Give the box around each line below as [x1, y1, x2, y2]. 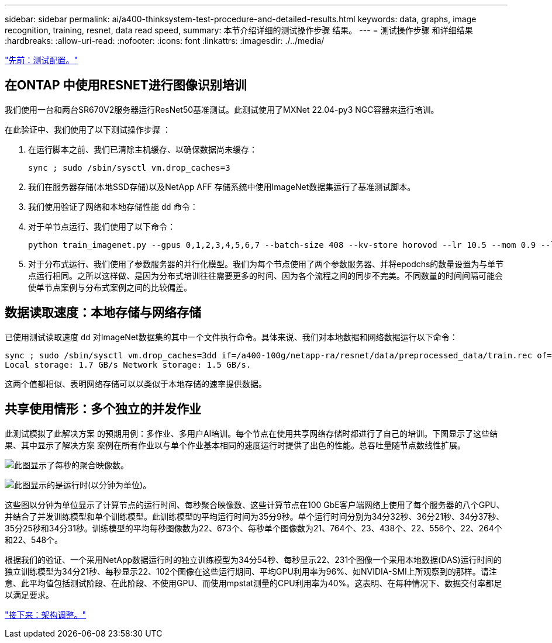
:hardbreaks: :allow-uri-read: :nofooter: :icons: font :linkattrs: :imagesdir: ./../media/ [5, 36, 325, 46]
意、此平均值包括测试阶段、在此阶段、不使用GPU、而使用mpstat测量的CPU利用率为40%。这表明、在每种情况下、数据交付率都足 [5, 578, 502, 588]
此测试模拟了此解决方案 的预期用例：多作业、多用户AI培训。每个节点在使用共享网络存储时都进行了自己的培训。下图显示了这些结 [5, 428, 498, 438]
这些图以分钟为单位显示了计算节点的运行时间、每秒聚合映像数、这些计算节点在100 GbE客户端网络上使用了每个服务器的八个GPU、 [5, 499, 505, 510]
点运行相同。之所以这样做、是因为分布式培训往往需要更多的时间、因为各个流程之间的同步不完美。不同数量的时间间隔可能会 [28, 270, 503, 281]
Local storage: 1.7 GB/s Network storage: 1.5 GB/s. [5, 359, 251, 369]
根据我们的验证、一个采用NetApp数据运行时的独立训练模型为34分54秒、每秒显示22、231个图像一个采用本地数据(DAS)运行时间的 [5, 554, 502, 565]
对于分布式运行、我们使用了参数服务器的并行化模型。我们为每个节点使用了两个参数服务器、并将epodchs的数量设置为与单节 [28, 258, 504, 269]
